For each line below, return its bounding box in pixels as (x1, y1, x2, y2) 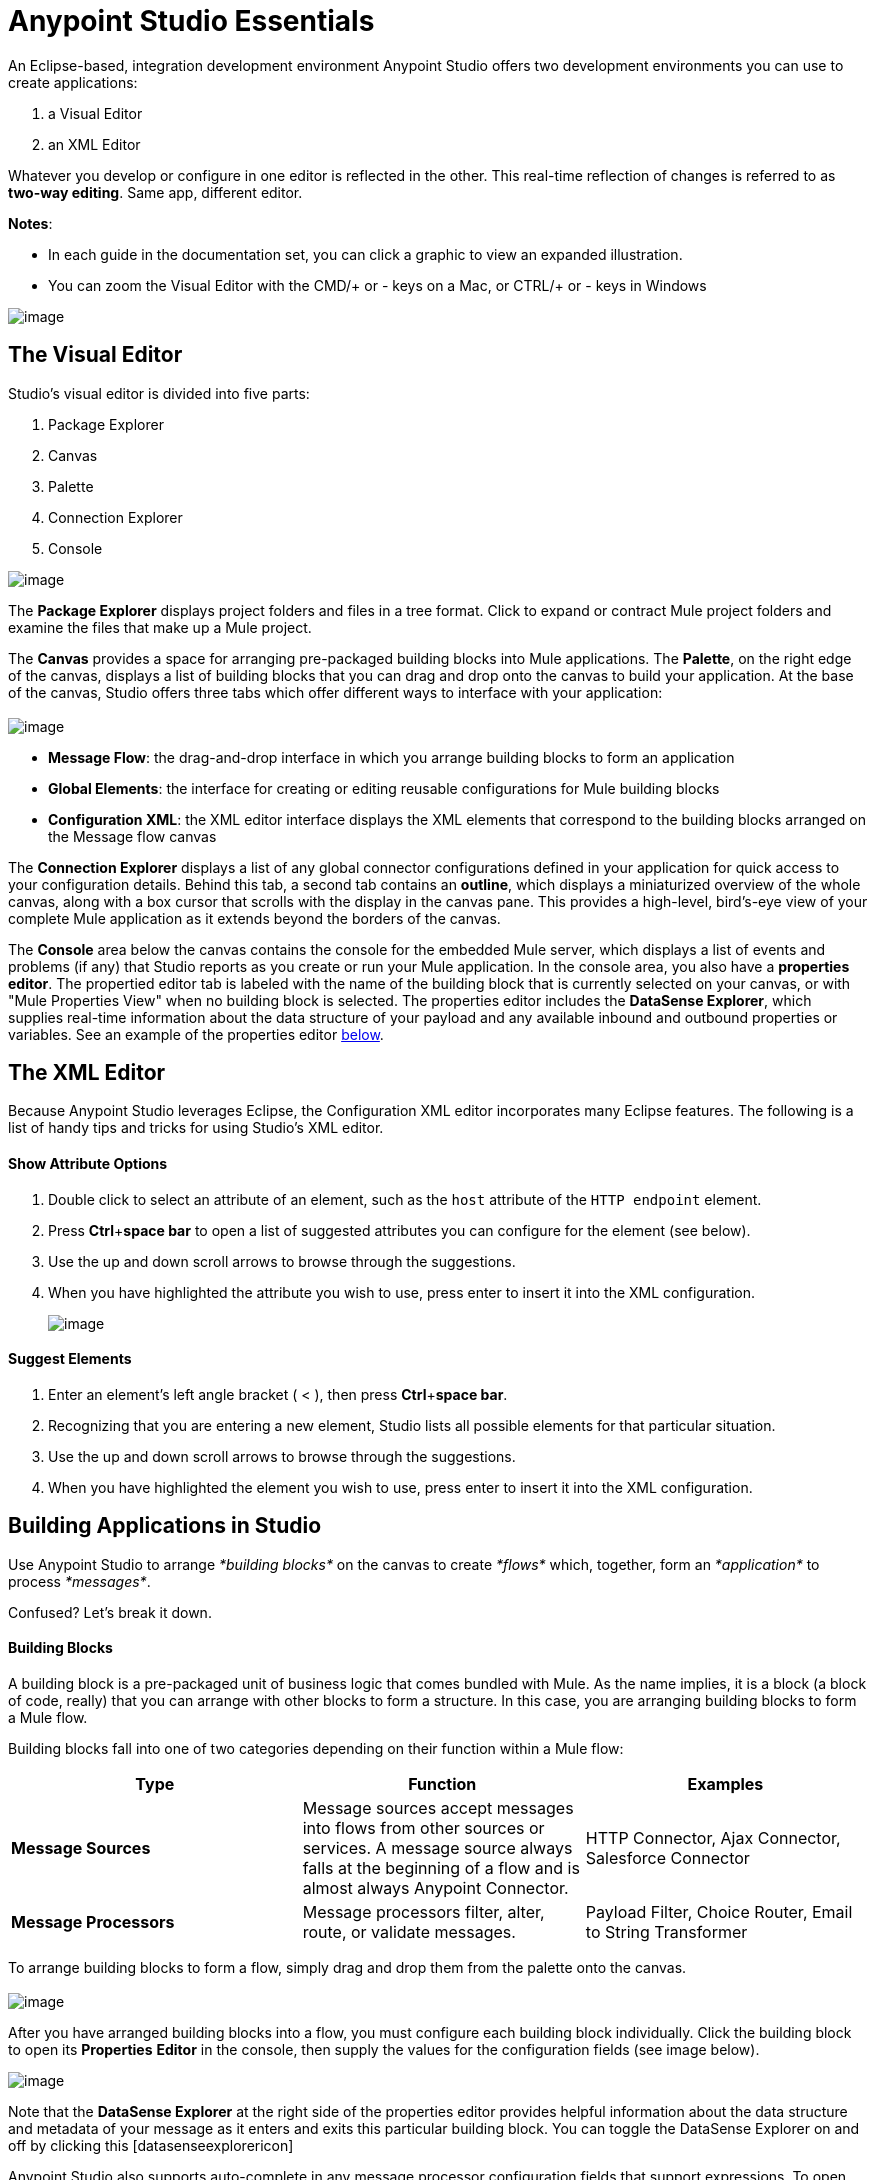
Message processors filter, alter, (302, 1901, 545, 1922)
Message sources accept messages (302, 1797, 574, 1818)
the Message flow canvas (48, 827, 217, 845)
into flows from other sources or (302, 1817, 545, 1838)
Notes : (8, 214, 53, 232)
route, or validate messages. (302, 1921, 516, 1942)
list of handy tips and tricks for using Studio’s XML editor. (8, 1119, 384, 1137)
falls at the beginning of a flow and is (302, 1857, 580, 1878)
